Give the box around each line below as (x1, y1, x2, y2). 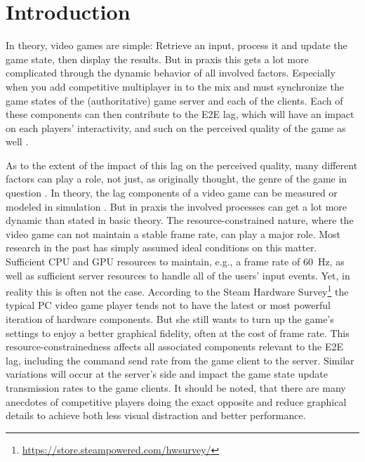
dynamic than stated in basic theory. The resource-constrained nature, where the (6, 213, 354, 227)
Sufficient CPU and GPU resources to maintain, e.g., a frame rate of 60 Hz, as (6, 254, 345, 269)
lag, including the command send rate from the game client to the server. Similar (6, 352, 354, 367)
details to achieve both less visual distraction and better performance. (6, 408, 306, 423)
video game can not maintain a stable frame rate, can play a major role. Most (6, 226, 341, 241)
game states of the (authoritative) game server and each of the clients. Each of (6, 93, 343, 107)
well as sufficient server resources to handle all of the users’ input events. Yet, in (6, 268, 350, 282)
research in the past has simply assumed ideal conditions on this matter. (6, 240, 317, 255)
